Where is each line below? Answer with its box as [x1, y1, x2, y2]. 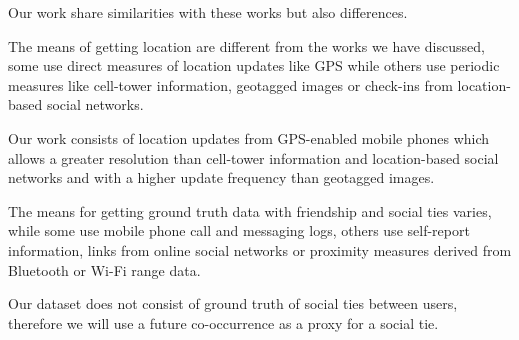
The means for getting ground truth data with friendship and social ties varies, [8, 200, 492, 221]
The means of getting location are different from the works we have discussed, [8, 35, 485, 56]
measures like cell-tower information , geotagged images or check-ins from [8, 74, 453, 95]
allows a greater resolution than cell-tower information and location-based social [8, 147, 499, 168]
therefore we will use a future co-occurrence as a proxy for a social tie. [8, 312, 439, 333]
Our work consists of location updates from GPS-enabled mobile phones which [8, 127, 490, 148]
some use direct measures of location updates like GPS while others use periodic [8, 55, 500, 76]
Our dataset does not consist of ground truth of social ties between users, [8, 293, 458, 314]
